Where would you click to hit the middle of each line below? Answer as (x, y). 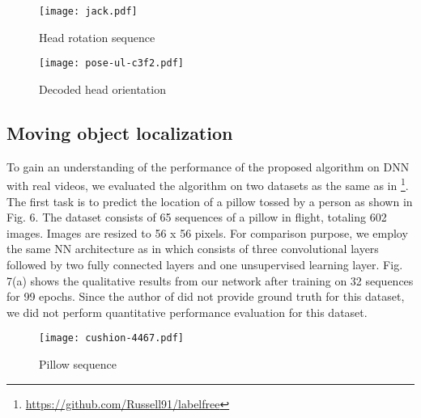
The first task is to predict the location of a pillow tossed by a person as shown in (210, 201)
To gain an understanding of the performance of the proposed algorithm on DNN (208, 166)
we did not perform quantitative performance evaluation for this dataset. (187, 312)
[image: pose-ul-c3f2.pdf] (111, 63)
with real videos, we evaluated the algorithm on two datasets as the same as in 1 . (208, 184)
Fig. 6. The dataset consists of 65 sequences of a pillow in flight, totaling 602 (197, 217)
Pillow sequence (78, 363)
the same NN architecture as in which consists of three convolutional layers (193, 249)
